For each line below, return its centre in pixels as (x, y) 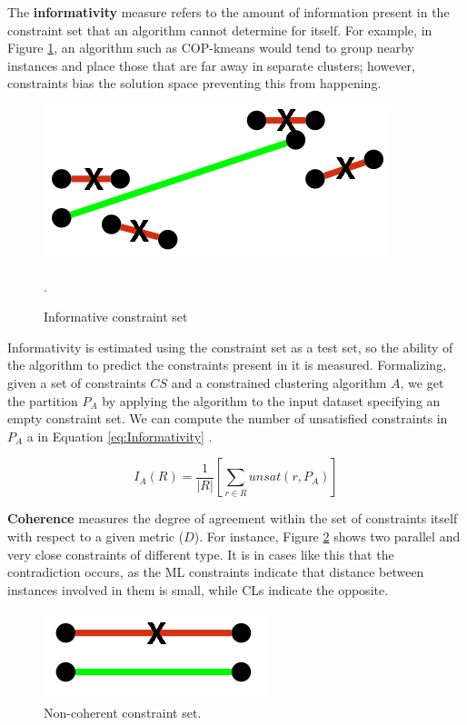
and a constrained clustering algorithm (279, 382)
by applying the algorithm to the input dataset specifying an (271, 400)
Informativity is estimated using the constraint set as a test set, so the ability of (230, 347)
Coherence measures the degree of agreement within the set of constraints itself (233, 518)
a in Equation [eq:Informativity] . (119, 436)
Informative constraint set (116, 317)
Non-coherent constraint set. (123, 712)
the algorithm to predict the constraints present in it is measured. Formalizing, (227, 365)
